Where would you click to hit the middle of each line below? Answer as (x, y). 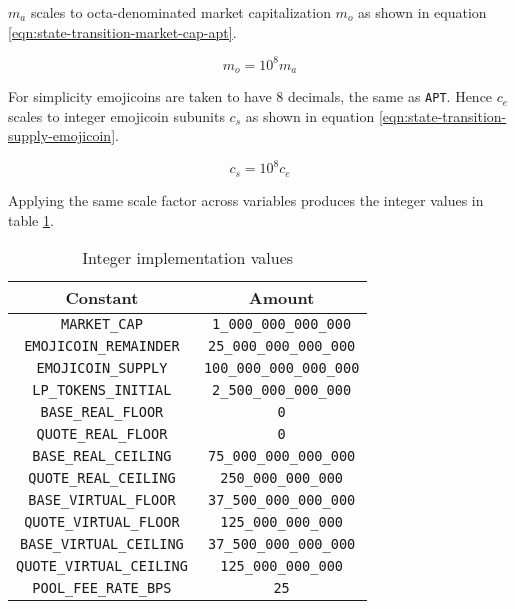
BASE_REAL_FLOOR (102, 412)
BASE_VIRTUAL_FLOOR (102, 500)
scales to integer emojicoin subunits (116, 115)
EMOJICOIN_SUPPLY (102, 368)
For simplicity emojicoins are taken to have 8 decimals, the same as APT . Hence (250, 96)
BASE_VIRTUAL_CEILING (102, 544)
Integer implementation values (188, 258)
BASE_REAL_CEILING (102, 456)
